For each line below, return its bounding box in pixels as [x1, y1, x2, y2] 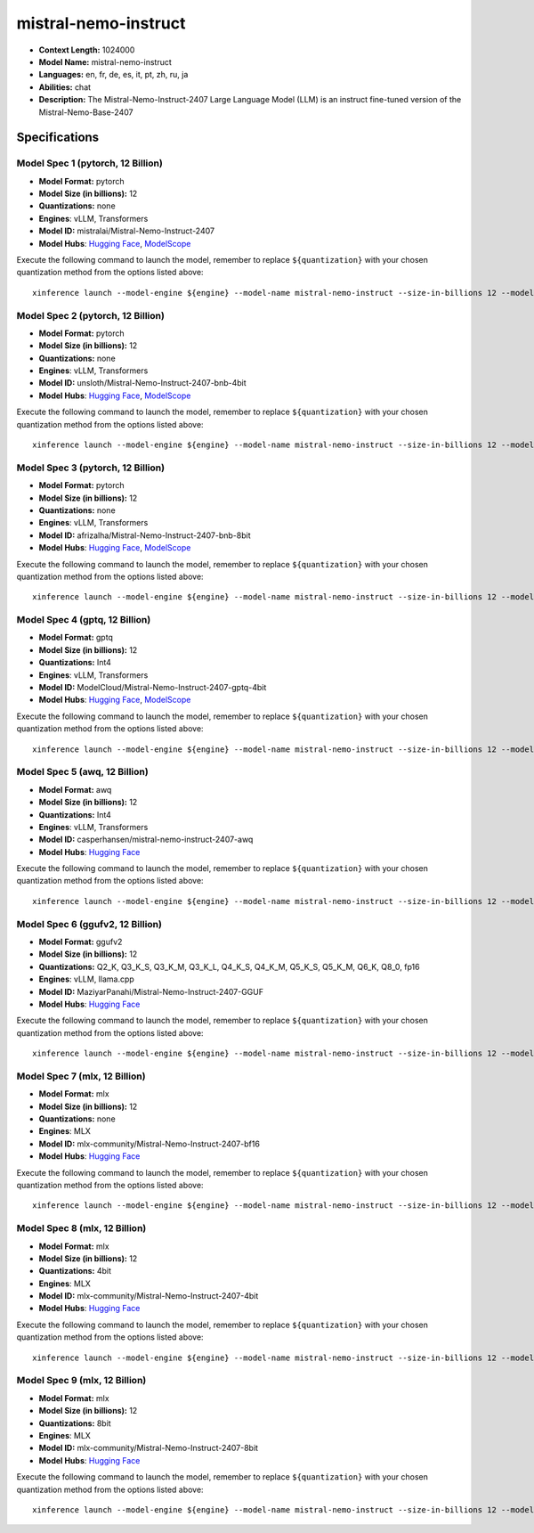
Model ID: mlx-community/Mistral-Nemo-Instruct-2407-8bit [38, 1443, 258, 1454]
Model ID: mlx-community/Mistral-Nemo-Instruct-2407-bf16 [38, 1138, 260, 1149]
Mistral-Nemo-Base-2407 [38, 107, 133, 118]
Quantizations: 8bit [38, 1417, 111, 1429]
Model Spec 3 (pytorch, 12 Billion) [16, 461, 165, 474]
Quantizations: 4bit [38, 1266, 111, 1276]
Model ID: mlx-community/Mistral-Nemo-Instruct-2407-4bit [38, 1291, 259, 1301]
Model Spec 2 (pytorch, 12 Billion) [16, 309, 165, 322]
